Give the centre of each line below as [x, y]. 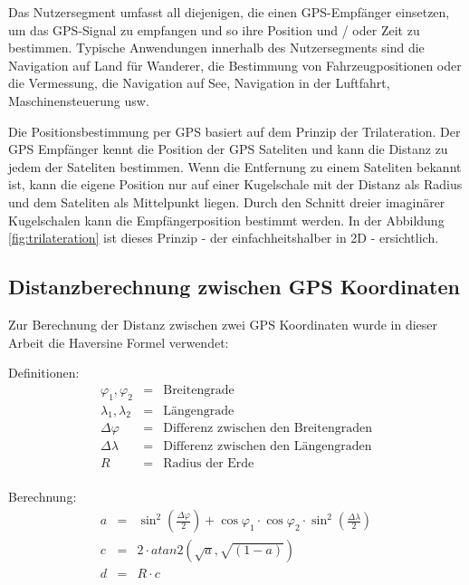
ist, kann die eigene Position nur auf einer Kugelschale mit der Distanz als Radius [235, 184]
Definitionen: [44, 373]
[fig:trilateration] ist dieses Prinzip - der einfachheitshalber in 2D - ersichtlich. [224, 238]
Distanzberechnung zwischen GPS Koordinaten [234, 287]
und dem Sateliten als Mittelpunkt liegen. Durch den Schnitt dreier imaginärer [227, 201]
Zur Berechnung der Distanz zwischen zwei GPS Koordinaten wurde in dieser [223, 324]
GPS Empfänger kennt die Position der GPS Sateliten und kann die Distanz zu [228, 149]
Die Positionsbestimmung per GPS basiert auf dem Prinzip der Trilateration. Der [234, 131]
